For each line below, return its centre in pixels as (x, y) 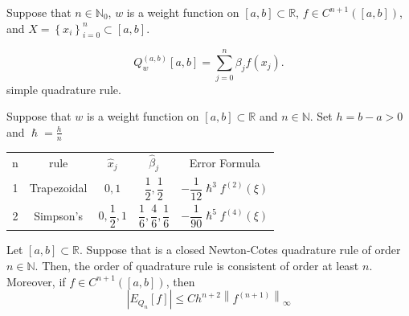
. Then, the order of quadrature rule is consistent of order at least (197, 266)
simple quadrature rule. (64, 89)
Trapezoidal (58, 188)
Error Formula (225, 162)
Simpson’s (59, 215)
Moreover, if (36, 281)
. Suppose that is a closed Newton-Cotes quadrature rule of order (240, 250)
